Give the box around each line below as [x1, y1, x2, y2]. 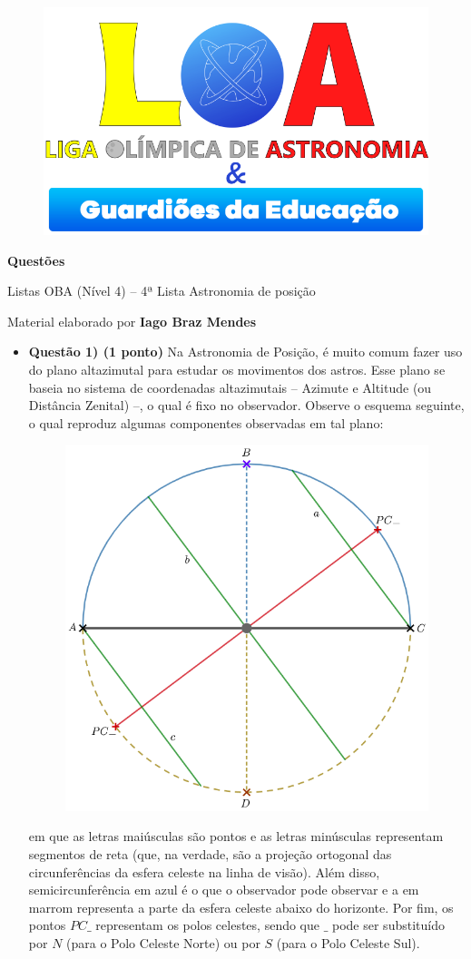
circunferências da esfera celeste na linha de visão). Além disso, [28, 862, 380, 881]
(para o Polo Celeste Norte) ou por [66, 933, 260, 952]
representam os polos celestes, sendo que [95, 915, 320, 935]
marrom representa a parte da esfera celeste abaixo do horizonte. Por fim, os [28, 897, 454, 916]
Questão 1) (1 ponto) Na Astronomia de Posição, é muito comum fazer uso [28, 342, 463, 361]
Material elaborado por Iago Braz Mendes [7, 311, 257, 330]
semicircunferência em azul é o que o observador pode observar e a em [28, 880, 419, 899]
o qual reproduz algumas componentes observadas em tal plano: [28, 413, 384, 432]
